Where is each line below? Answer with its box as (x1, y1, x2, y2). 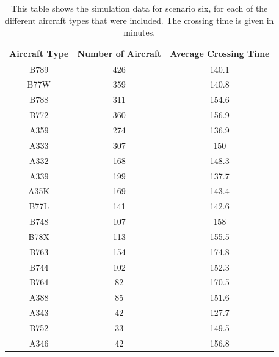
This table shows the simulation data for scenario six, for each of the (11, 2, 268, 14)
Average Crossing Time (170, 47, 270, 59)
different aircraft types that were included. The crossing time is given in (5, 13, 274, 26)
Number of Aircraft (77, 47, 162, 59)
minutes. (123, 26, 156, 39)
